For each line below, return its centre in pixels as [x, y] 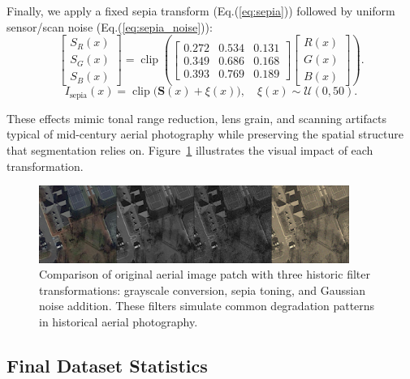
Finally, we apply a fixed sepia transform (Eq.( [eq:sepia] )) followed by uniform [201, 11]
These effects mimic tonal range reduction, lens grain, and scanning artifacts [196, 118]
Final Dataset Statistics [107, 365]
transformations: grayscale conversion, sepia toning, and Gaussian [203, 290]
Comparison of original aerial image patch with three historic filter [205, 274]
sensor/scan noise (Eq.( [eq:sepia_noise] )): [110, 26]
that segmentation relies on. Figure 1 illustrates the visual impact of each [190, 149]
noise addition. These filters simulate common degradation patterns [207, 306]
